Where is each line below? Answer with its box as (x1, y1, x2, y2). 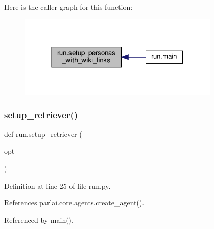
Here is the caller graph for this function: (4, 2, 133, 12)
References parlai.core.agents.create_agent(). (4, 197, 145, 208)
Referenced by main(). (4, 214, 74, 225)
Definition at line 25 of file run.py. (4, 180, 111, 191)
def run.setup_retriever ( (4, 128, 82, 139)
